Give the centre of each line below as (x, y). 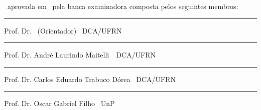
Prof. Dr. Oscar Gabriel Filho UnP (59, 103)
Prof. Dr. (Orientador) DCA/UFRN (63, 30)
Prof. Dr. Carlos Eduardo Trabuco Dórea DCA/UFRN (90, 79)
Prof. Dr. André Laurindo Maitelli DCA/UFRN (80, 55)
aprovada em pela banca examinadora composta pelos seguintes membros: (123, 6)
